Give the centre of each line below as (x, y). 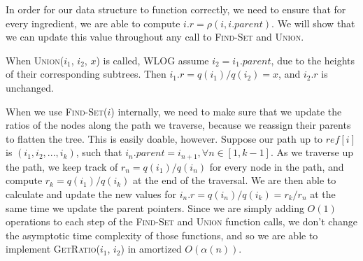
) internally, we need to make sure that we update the (226, 111)
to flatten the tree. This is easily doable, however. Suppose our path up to (164, 138)
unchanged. (30, 87)
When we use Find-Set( (57, 111)
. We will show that (313, 23)
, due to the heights (313, 60)
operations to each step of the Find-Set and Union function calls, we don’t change (181, 221)
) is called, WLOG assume (152, 60)
